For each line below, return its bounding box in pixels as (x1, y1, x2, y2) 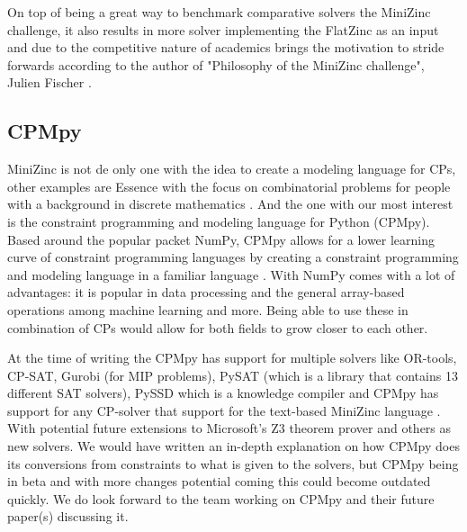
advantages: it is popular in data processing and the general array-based (7, 283, 405, 302)
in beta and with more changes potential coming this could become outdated (7, 472, 431, 491)
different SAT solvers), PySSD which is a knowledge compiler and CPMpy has (7, 383, 439, 402)
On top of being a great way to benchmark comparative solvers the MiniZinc (7, 3, 431, 21)
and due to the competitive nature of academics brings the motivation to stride (7, 38, 445, 57)
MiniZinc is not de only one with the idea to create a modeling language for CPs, (7, 159, 456, 178)
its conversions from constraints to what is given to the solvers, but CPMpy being (7, 454, 459, 473)
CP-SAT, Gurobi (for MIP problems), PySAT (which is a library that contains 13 (7, 365, 458, 384)
